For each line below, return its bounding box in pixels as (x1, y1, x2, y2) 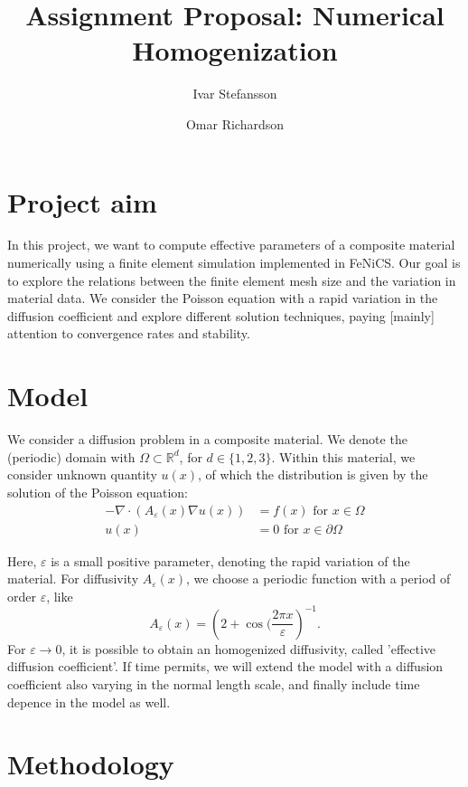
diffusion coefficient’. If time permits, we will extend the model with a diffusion (7, 657, 444, 676)
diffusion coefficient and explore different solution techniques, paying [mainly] (7, 306, 435, 325)
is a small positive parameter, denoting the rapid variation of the (51, 551, 410, 570)
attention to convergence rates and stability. (7, 324, 250, 343)
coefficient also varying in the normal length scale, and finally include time (7, 675, 420, 694)
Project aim (7, 183, 157, 220)
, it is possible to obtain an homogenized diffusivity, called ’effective (61, 639, 436, 658)
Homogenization (132, 32, 338, 69)
